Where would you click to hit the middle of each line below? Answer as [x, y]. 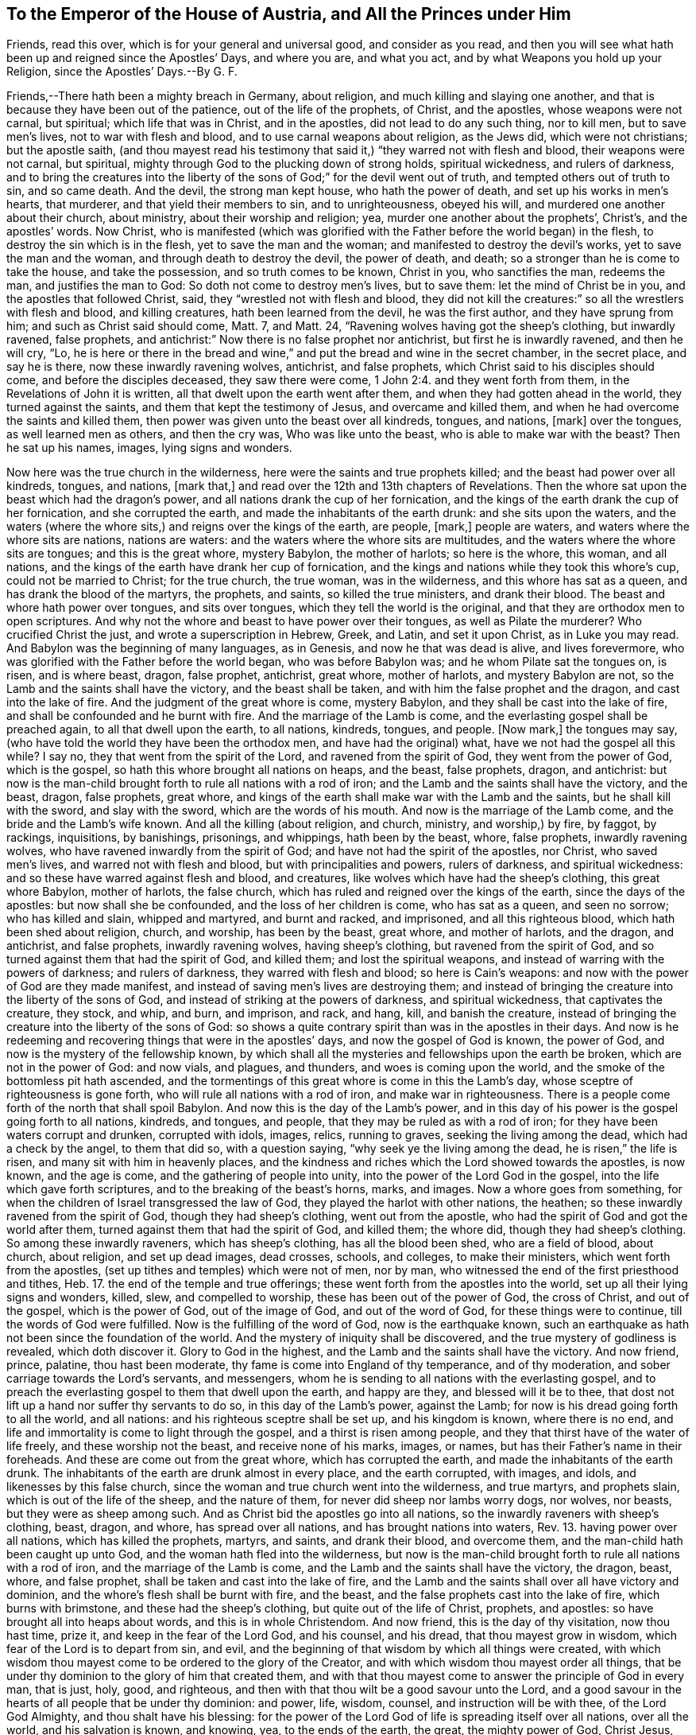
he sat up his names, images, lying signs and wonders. [149, 448]
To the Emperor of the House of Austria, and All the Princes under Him [289, 14]
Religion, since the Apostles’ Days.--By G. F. [122, 72]
